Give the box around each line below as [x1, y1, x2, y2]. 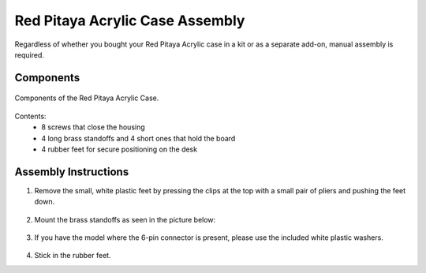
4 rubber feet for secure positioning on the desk [41, 144, 197, 154]
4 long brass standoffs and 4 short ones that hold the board [41, 133, 236, 143]
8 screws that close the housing [41, 122, 145, 132]
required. [14, 50, 45, 59]
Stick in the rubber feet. [34, 251, 111, 260]
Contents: [14, 111, 47, 121]
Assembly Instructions [14, 165, 129, 178]
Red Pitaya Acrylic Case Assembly [14, 12, 245, 29]
